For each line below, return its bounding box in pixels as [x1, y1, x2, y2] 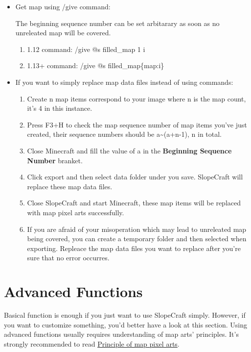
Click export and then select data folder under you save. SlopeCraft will [27, 172, 243, 182]
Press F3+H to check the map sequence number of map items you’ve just [27, 119, 247, 129]
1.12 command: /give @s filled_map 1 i [27, 44, 145, 54]
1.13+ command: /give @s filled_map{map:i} [27, 60, 164, 71]
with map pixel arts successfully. [27, 207, 124, 217]
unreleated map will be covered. [15, 27, 111, 38]
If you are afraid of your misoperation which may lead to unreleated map [27, 224, 247, 234]
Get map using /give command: [15, 1, 111, 11]
